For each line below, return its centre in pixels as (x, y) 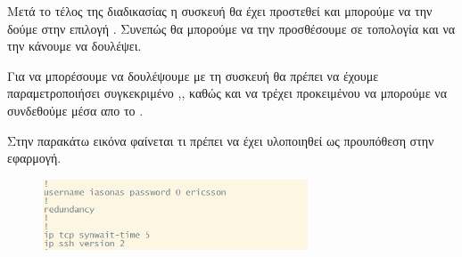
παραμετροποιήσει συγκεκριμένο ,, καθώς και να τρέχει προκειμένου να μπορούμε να (227, 93)
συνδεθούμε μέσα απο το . (75, 110)
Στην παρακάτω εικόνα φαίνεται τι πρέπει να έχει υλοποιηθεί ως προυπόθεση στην (221, 140)
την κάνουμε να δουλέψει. (74, 46)
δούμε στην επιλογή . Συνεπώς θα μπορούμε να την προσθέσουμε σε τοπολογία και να (231, 28)
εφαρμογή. (34, 158)
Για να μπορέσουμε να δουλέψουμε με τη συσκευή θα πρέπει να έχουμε (193, 75)
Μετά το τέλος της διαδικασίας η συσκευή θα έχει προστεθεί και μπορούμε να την (220, 11)
